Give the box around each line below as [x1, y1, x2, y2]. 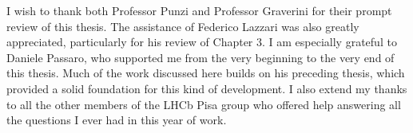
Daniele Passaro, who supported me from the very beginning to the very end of [6, 49, 395, 65]
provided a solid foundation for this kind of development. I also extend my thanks [6, 80, 407, 96]
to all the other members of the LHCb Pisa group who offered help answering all [6, 96, 401, 112]
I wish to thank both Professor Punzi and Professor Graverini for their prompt [6, 2, 392, 18]
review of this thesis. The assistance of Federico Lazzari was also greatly [6, 18, 359, 34]
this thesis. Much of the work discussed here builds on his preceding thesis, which [6, 65, 405, 81]
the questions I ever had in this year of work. [6, 111, 227, 128]
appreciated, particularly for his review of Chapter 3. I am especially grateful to [6, 33, 397, 50]
